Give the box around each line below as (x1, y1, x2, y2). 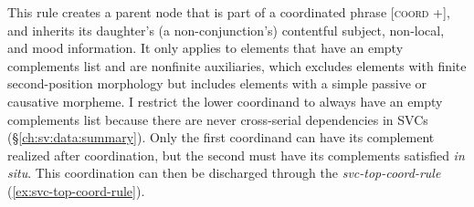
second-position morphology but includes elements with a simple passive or (7, 74, 427, 93)
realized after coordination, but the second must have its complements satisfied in (7, 145, 465, 164)
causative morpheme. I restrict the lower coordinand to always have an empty (7, 91, 443, 110)
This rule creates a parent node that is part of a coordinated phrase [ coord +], (7, 3, 450, 21)
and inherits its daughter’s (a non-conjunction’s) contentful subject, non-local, (7, 20, 445, 39)
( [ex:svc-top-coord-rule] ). (7, 181, 145, 200)
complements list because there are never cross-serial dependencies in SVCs (7, 109, 428, 129)
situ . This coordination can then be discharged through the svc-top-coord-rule (7, 163, 441, 182)
